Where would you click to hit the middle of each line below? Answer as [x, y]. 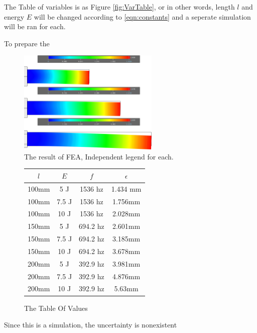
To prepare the [27, 43]
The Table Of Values [56, 308]
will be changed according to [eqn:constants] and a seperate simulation [142, 16]
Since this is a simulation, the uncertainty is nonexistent [91, 325]
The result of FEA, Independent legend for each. [99, 156]
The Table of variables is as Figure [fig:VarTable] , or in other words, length [119, 7]
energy [14, 16]
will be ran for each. [35, 26]
